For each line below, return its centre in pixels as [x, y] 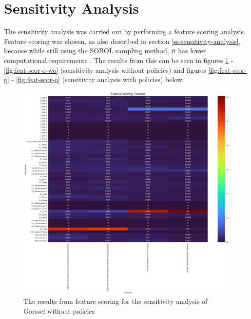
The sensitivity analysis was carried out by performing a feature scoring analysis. [125, 32]
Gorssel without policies [59, 311]
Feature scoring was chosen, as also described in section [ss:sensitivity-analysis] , [122, 41]
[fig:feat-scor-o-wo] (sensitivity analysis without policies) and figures [105, 70]
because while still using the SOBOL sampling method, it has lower [105, 51]
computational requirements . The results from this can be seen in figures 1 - [119, 60]
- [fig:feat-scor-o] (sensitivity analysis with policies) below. [98, 79]
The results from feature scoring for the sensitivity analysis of [116, 301]
